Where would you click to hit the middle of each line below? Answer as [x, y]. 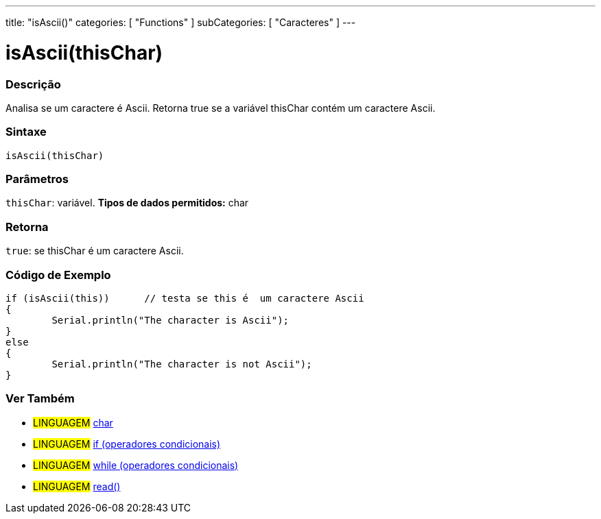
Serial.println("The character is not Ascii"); [182, 364]
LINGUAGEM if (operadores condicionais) [127, 444]
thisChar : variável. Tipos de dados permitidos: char [127, 203]
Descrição [33, 84]
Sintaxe [26, 132]
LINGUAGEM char [73, 422]
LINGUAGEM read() [77, 486]
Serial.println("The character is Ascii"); [170, 320]
